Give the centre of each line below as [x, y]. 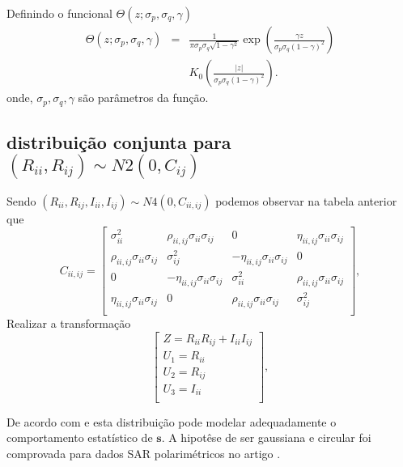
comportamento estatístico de [80, 437]
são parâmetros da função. [143, 98]
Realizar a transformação [69, 323]
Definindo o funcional [59, 13]
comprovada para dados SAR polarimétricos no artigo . [144, 453]
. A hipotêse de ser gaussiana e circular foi [266, 437]
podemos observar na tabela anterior [306, 200]
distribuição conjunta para [119, 141]
